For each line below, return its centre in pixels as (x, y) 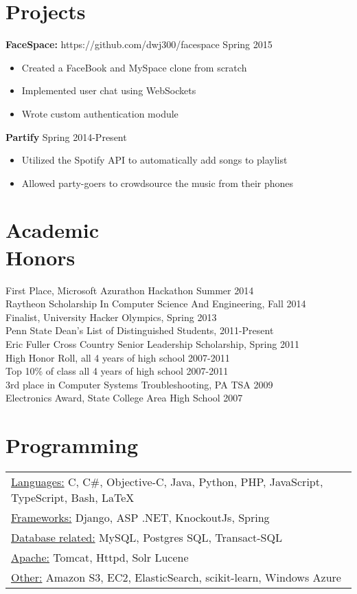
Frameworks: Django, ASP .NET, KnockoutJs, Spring (140, 518)
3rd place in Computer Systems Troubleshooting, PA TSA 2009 (139, 384)
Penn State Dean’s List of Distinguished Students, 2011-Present (140, 330)
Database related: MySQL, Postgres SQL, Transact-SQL (147, 538)
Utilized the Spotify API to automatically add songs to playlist (154, 160)
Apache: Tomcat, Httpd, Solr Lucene (100, 558)
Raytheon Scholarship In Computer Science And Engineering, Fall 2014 (156, 304)
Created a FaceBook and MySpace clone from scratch (134, 67)
